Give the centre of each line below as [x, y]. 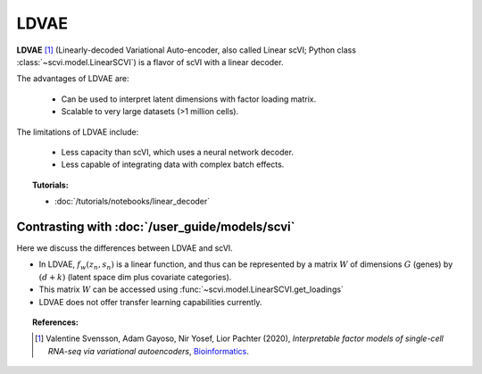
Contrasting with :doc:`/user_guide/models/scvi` [156, 226]
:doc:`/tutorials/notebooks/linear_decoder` [133, 202]
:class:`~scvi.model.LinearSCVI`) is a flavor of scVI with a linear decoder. [150, 62]
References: [56, 322]
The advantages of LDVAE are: [73, 79]
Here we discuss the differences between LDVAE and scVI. [125, 248]
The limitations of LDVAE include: [78, 132]
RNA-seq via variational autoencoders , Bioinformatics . [148, 351]
